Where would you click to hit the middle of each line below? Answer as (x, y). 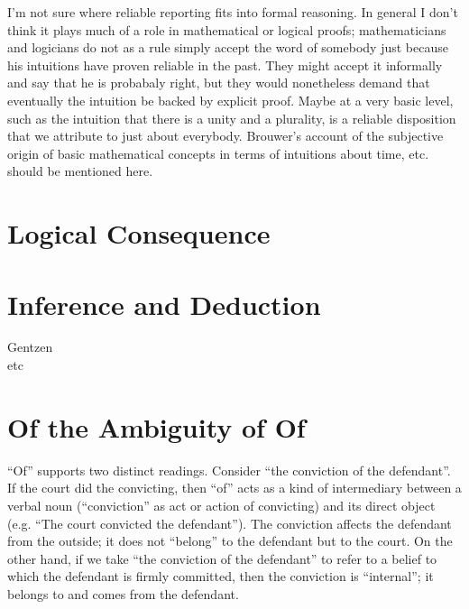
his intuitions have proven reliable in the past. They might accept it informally (225, 65)
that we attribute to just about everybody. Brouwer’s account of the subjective (225, 136)
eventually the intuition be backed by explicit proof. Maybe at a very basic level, (230, 100)
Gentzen (30, 347)
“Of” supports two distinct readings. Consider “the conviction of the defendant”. (229, 470)
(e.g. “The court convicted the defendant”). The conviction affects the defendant (230, 523)
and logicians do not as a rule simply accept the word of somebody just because (228, 47)
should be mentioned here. (80, 171)
